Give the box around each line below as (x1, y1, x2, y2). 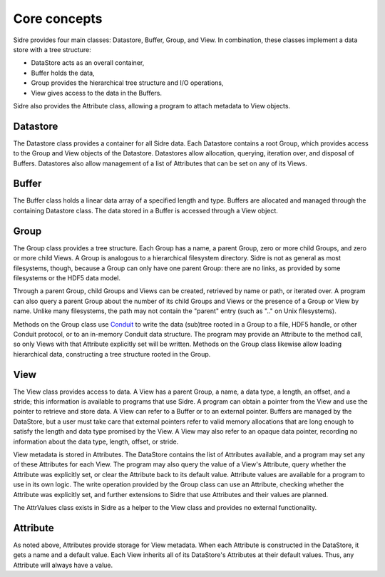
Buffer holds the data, (31, 68, 96, 77)
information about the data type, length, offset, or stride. (13, 437, 179, 446)
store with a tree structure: (13, 45, 92, 53)
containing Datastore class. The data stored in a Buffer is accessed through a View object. (13, 206, 278, 215)
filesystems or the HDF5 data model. (13, 273, 121, 282)
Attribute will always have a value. (13, 561, 113, 569)
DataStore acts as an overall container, (31, 58, 145, 67)
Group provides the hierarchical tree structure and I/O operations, (31, 78, 224, 87)
